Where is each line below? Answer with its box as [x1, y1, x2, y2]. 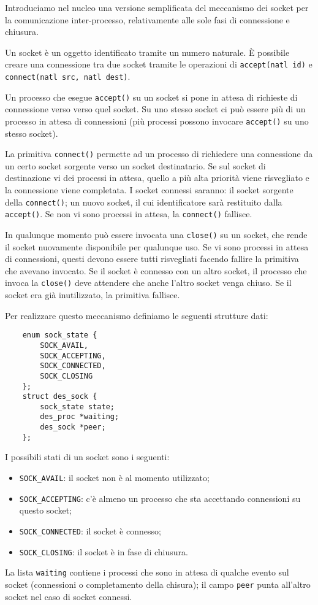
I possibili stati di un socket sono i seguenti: [5, 450, 170, 463]
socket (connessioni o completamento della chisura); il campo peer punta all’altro [5, 577, 311, 590]
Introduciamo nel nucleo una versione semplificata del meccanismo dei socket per [5, 1, 309, 13]
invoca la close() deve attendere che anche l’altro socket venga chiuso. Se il [5, 276, 292, 289]
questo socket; [19, 504, 72, 517]
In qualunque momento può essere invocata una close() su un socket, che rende [5, 228, 308, 241]
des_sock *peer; [40, 423, 106, 432]
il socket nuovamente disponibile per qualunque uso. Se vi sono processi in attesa [5, 240, 309, 253]
